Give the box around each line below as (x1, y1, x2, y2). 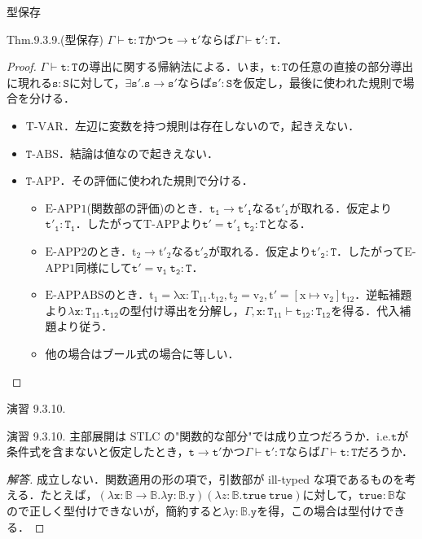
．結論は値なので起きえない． (59, 144, 219, 161)
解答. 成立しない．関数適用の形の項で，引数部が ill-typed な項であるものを (7, 470, 405, 487)
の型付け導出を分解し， (118, 301, 244, 318)
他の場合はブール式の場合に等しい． (45, 344, 240, 362)
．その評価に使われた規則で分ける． (59, 172, 253, 189)
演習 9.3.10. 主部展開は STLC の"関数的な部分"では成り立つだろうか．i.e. (7, 427, 391, 444)
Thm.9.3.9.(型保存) (7, 30, 104, 47)
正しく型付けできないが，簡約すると (29, 502, 223, 519)
